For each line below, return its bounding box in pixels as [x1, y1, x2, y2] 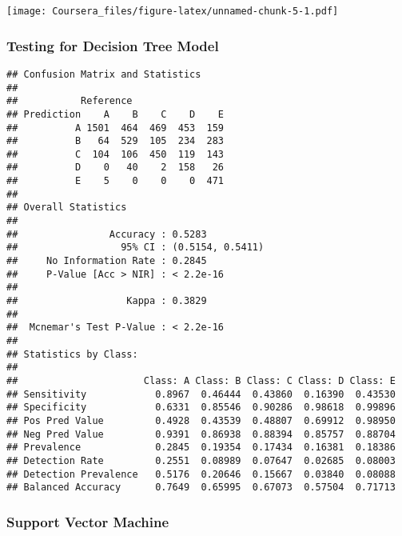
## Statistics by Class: [6, 348, 138, 360]
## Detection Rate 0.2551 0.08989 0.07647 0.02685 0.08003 [6, 454, 396, 466]
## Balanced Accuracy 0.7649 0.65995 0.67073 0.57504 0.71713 [6, 482, 396, 494]
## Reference [6, 95, 133, 107]
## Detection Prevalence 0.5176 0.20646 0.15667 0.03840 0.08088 [6, 468, 396, 480]
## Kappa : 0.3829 [6, 295, 207, 307]
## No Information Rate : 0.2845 [6, 255, 207, 267]
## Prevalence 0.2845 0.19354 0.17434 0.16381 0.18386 [6, 442, 396, 454]
